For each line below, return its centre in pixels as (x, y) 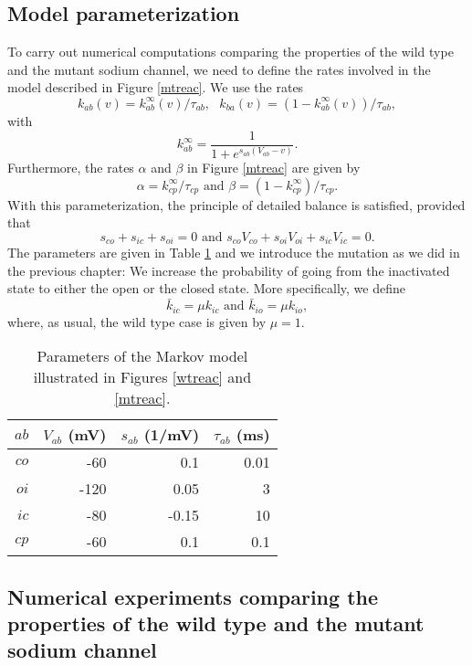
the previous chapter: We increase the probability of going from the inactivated (229, 270)
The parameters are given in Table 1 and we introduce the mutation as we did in (234, 253)
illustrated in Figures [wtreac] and (142, 377)
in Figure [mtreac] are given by (274, 167)
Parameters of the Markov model (142, 356)
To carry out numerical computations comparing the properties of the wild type (231, 52)
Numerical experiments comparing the (193, 596)
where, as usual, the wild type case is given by (137, 321)
